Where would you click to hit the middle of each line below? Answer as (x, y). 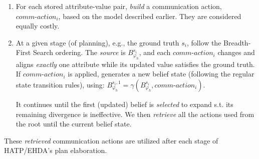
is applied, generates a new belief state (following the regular (161, 74)
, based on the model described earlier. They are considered (150, 16)
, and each (155, 52)
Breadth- (237, 42)
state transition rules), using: (60, 84)
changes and (236, 52)
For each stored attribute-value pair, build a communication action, (119, 6)
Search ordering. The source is (79, 52)
